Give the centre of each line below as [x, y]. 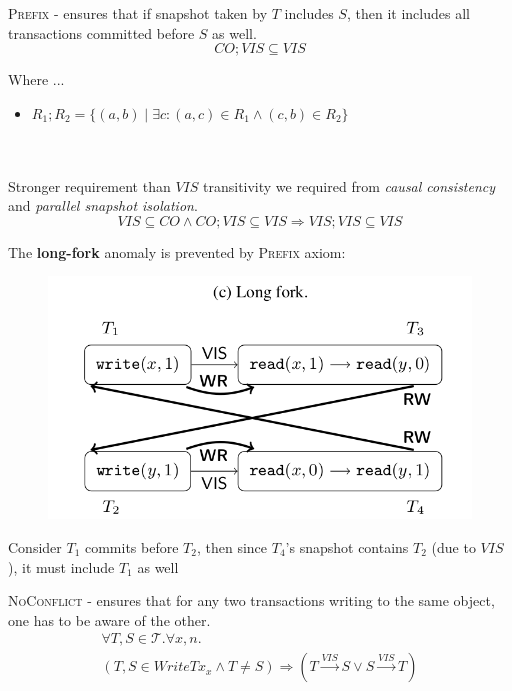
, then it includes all [408, 13]
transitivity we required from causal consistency [349, 185]
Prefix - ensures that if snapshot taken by [138, 13]
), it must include [61, 566]
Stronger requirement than [89, 185]
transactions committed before [101, 32]
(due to [453, 546]
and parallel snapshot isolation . [103, 205]
